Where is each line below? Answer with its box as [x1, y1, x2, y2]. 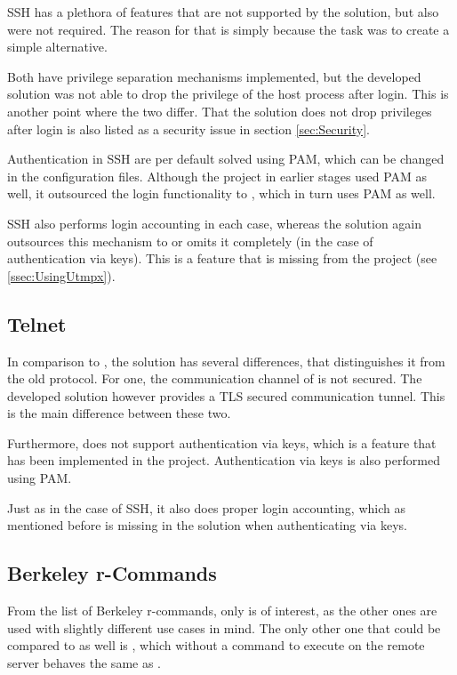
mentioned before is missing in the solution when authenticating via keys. [7, 516, 407, 534]
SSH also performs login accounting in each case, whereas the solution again [7, 213, 422, 232]
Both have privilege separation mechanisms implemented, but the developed [7, 67, 421, 85]
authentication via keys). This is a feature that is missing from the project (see [7, 249, 437, 268]
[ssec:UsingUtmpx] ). [7, 266, 116, 285]
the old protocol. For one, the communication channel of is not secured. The [7, 369, 422, 388]
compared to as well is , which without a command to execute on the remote [7, 636, 425, 655]
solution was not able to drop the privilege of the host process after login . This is [7, 84, 449, 103]
